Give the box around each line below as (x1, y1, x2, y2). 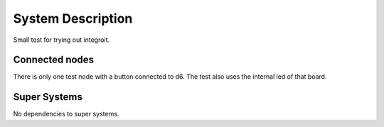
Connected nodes (13, 54, 95, 66)
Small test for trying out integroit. (13, 35, 110, 44)
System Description (13, 11, 133, 26)
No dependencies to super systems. (13, 110, 119, 118)
